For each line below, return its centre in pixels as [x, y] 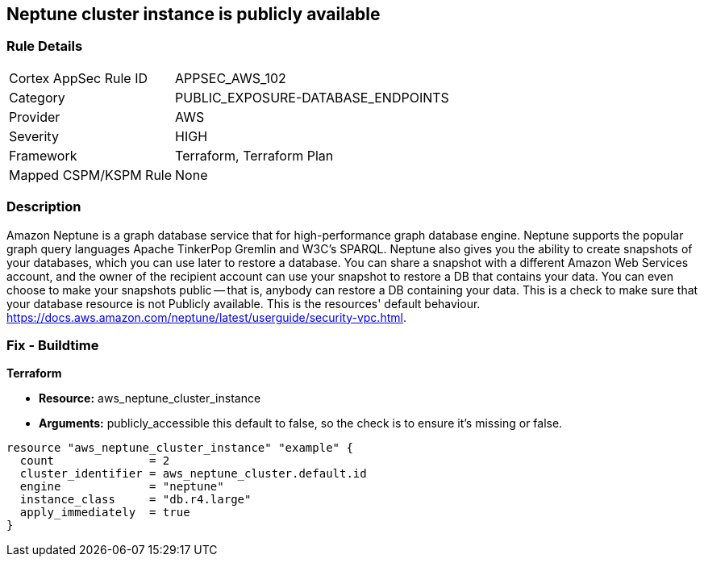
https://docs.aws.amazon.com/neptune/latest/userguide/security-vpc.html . [206, 317]
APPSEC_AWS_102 [231, 78]
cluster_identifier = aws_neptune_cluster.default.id [193, 474]
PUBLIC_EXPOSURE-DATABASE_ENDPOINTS [312, 97]
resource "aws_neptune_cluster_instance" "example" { [180, 448]
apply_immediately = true [105, 513]
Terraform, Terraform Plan [254, 155]
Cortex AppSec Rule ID [79, 78]
